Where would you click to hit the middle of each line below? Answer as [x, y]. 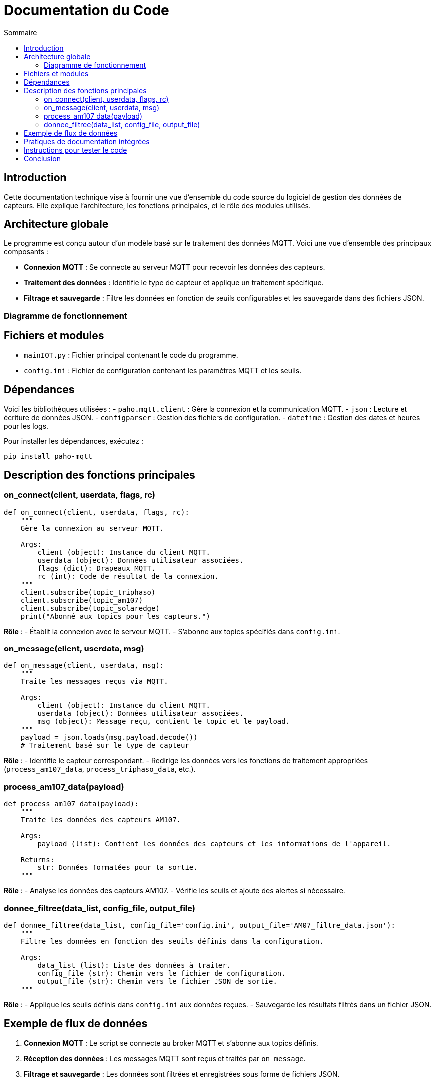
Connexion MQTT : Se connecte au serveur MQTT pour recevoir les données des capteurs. [175, 267]
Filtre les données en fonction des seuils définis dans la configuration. [172, 941]
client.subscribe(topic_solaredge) [90, 608]
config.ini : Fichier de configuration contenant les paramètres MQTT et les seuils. [163, 370]
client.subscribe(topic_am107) [82, 600]
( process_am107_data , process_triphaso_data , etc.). [100, 769]
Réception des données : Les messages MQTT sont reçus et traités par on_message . [165, 1058]
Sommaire [21, 32]
